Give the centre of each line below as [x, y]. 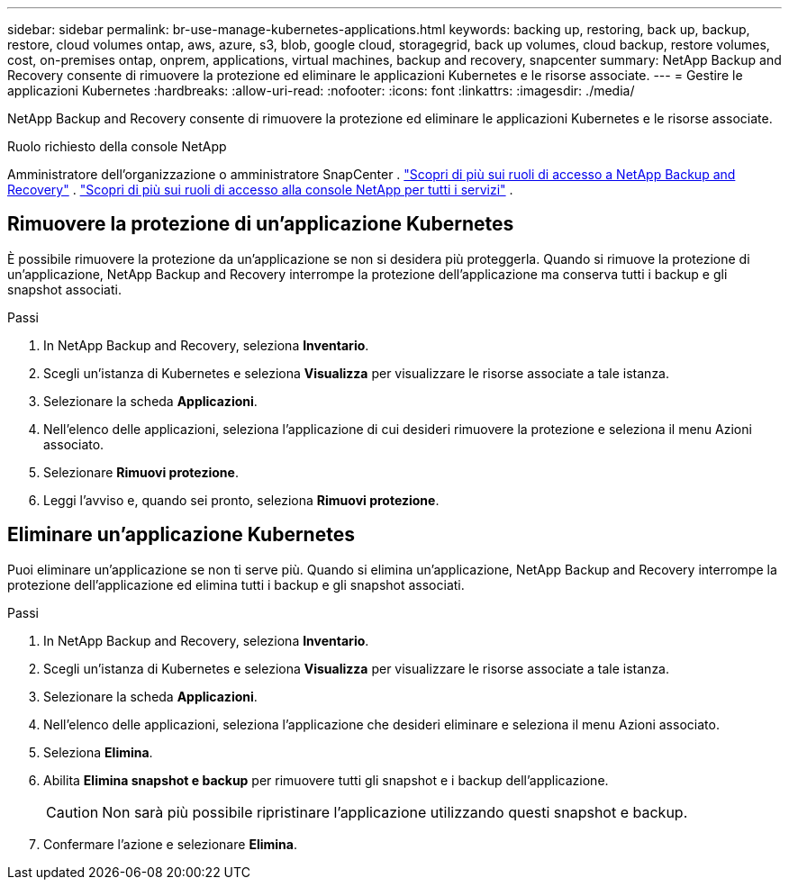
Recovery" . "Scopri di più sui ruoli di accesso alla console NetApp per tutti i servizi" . [260, 190]
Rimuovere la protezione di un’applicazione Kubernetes [261, 224]
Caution [73, 812]
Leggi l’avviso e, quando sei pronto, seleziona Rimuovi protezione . [241, 500]
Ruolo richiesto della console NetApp [117, 146]
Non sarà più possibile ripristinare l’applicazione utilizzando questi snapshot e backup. [395, 812]
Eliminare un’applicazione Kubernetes [181, 535]
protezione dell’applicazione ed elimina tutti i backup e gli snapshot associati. [236, 584]
